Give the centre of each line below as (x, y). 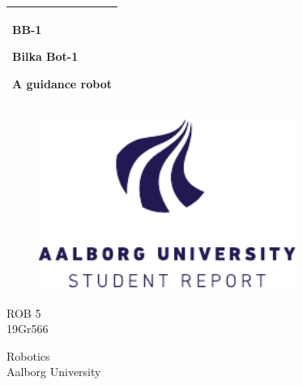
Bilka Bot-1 (45, 56)
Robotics (28, 355)
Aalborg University (54, 372)
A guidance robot (62, 83)
